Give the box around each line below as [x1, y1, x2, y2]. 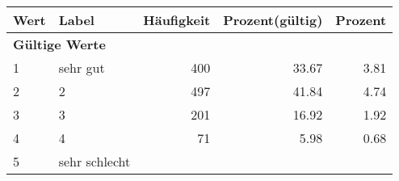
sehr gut [58, 58, 105, 77]
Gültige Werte [13, 35, 106, 53]
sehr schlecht [58, 152, 131, 170]
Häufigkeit [143, 11, 211, 29]
